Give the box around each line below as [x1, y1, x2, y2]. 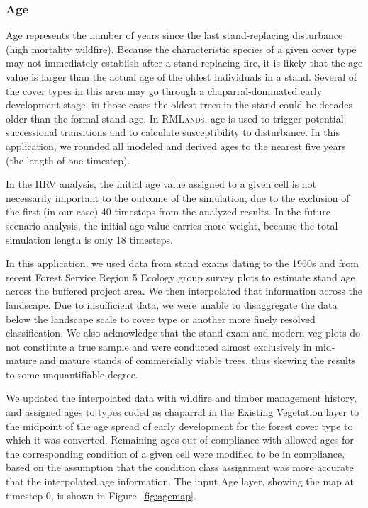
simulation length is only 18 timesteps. [6, 232, 173, 247]
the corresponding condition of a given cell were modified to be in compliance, [6, 446, 345, 461]
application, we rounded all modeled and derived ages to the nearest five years [6, 138, 346, 153]
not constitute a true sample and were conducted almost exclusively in [6, 339, 312, 354]
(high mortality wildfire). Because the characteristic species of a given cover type [6, 41, 357, 56]
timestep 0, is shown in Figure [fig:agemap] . [6, 487, 196, 502]
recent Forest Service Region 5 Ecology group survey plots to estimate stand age [6, 269, 355, 284]
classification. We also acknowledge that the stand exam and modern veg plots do [6, 325, 361, 340]
